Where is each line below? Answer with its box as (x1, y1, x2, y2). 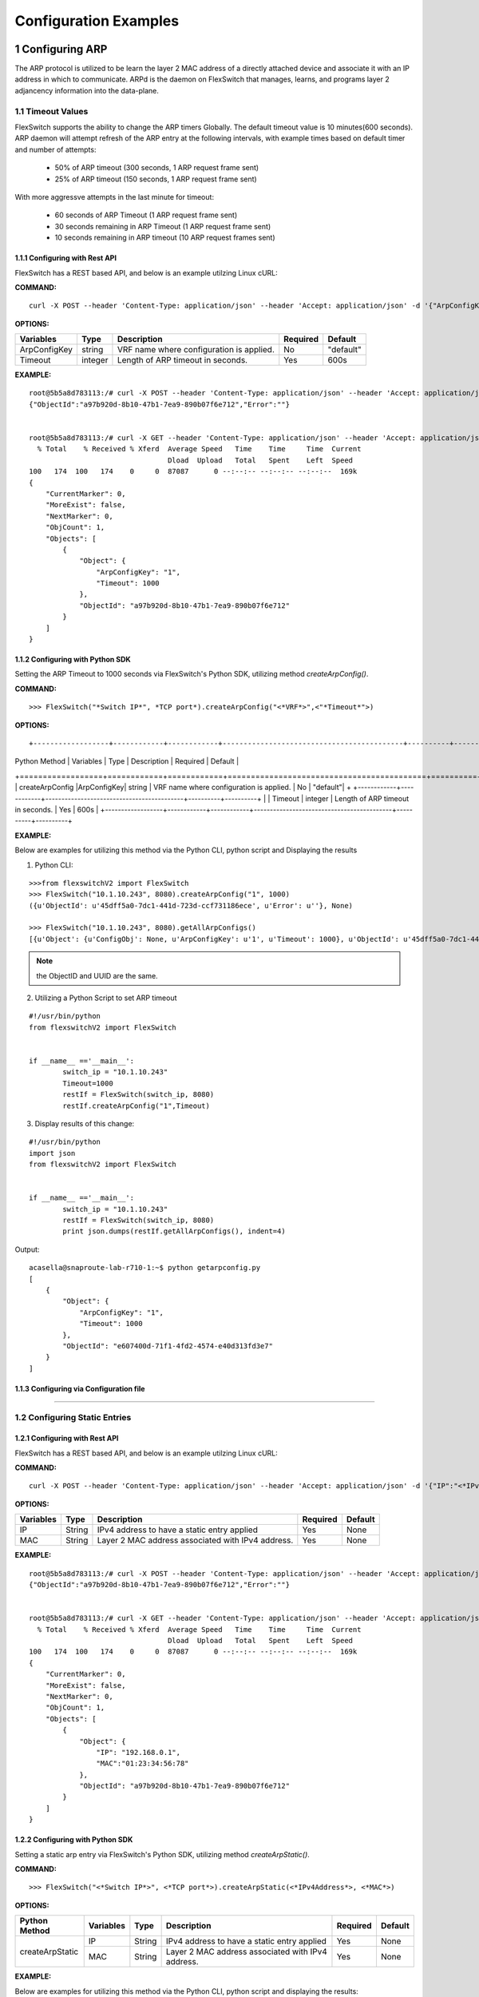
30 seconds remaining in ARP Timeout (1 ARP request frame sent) (54, 221, 271, 231)
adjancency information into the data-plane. (14, 85, 160, 95)
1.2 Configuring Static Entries (14, 1411, 132, 1423)
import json (29, 1149, 76, 1157)
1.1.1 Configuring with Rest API (14, 253, 117, 263)
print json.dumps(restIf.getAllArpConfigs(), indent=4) (62, 1227, 287, 1236)
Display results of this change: (34, 1118, 135, 1128)
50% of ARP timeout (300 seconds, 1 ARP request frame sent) (54, 163, 259, 173)
